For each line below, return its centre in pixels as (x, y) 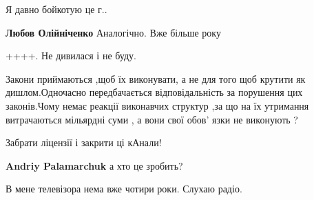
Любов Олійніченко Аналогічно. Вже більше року (113, 32)
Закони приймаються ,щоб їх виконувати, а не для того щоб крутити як (156, 78)
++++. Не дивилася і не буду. (71, 56)
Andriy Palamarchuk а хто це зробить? (94, 165)
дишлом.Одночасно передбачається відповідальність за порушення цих (154, 92)
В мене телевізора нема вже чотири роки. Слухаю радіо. (124, 189)
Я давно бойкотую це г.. (56, 9)
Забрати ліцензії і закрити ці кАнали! (84, 142)
